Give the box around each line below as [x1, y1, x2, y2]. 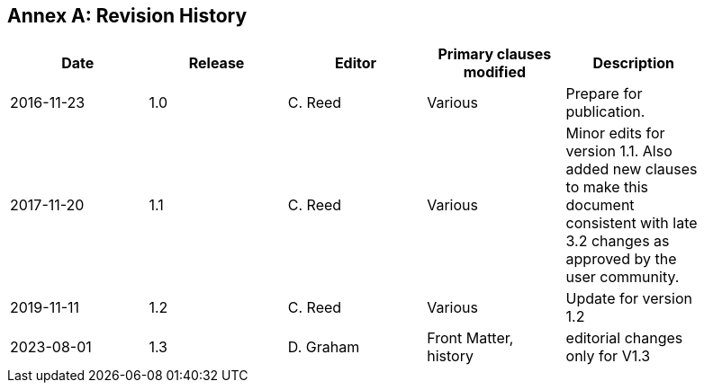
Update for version [565, 289, 692, 308]
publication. [565, 102, 645, 121]
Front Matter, [427, 329, 514, 348]
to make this [565, 178, 648, 197]
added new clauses [565, 160, 698, 179]
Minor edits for [565, 124, 665, 143]
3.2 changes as [565, 232, 670, 251]
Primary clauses [438, 45, 552, 64]
